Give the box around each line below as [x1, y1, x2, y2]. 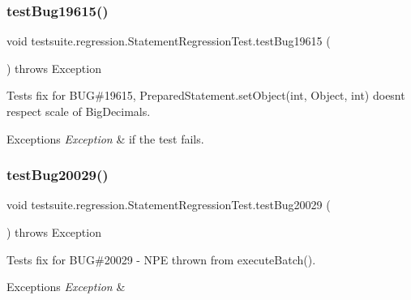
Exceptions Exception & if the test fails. [6, 130, 204, 147]
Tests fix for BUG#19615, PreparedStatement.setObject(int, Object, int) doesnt [6, 87, 405, 104]
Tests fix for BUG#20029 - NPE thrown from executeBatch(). [6, 251, 316, 268]
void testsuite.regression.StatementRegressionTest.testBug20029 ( [6, 196, 331, 213]
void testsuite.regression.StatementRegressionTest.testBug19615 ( [6, 32, 331, 49]
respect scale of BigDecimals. [6, 103, 151, 119]
